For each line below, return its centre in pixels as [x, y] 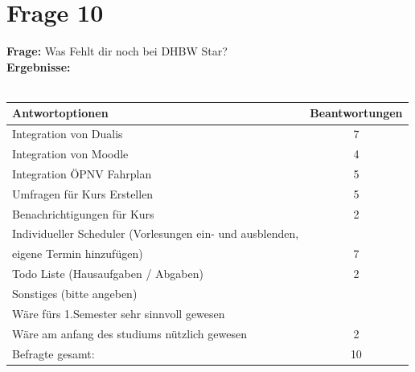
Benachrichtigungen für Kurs [83, 213]
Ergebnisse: [39, 66]
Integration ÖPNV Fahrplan [82, 173]
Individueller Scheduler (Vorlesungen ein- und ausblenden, [156, 233]
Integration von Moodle [70, 154]
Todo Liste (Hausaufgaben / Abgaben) [108, 274]
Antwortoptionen [60, 113]
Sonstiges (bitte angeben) [75, 293]
